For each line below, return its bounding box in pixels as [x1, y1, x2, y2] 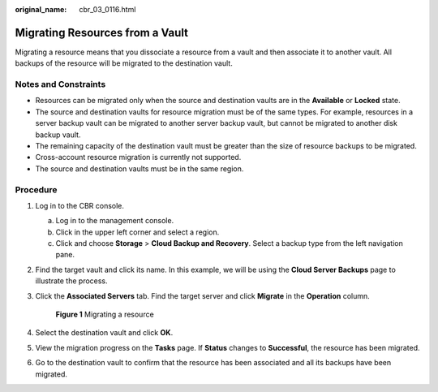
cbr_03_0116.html [79, 5, 136, 14]
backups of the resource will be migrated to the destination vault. [15, 58, 233, 68]
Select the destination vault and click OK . [35, 328, 174, 338]
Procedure [15, 183, 58, 195]
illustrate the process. [35, 276, 109, 286]
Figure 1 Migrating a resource [55, 309, 154, 320]
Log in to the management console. [55, 216, 174, 226]
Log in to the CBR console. [35, 200, 125, 210]
